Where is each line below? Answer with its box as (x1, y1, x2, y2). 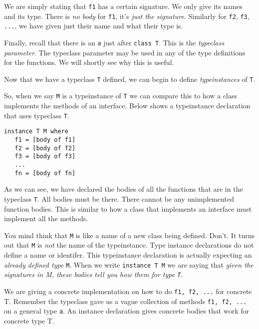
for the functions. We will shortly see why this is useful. (4, 57, 174, 67)
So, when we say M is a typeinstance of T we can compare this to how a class (4, 90, 238, 101)
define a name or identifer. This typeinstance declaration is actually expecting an (4, 250, 252, 260)
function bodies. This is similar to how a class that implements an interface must (4, 203, 252, 214)
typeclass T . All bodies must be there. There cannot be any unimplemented (4, 193, 234, 204)
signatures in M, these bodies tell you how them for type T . (4, 269, 183, 280)
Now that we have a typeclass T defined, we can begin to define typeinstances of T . (4, 73, 256, 84)
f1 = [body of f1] (14, 136, 76, 144)
